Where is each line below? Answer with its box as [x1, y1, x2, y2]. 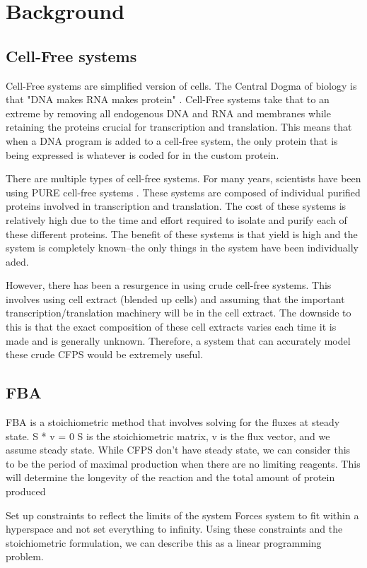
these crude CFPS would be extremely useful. [6, 347, 204, 362]
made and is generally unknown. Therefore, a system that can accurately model [6, 333, 351, 348]
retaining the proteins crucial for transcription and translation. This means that [6, 119, 352, 134]
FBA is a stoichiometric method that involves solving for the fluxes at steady [6, 415, 340, 430]
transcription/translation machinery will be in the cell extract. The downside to [6, 305, 351, 320]
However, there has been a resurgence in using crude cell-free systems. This [6, 278, 332, 292]
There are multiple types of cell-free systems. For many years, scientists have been [6, 171, 361, 186]
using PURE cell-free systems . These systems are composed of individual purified [6, 184, 361, 199]
